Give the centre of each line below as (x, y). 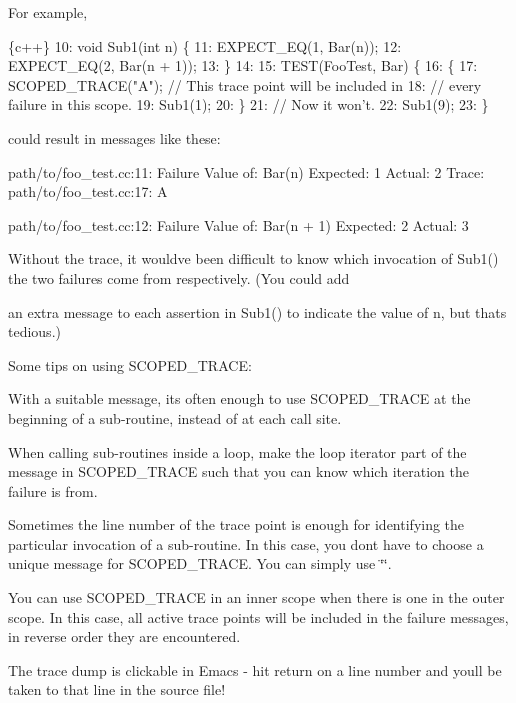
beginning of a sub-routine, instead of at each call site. (175, 417)
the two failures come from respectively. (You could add (179, 277)
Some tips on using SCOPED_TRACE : (130, 364)
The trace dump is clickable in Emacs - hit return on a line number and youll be (255, 669)
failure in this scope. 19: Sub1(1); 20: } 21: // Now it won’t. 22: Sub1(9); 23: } (248, 104)
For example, (48, 12)
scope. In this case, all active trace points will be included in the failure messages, (258, 616)
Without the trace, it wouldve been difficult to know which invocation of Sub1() (253, 258)
